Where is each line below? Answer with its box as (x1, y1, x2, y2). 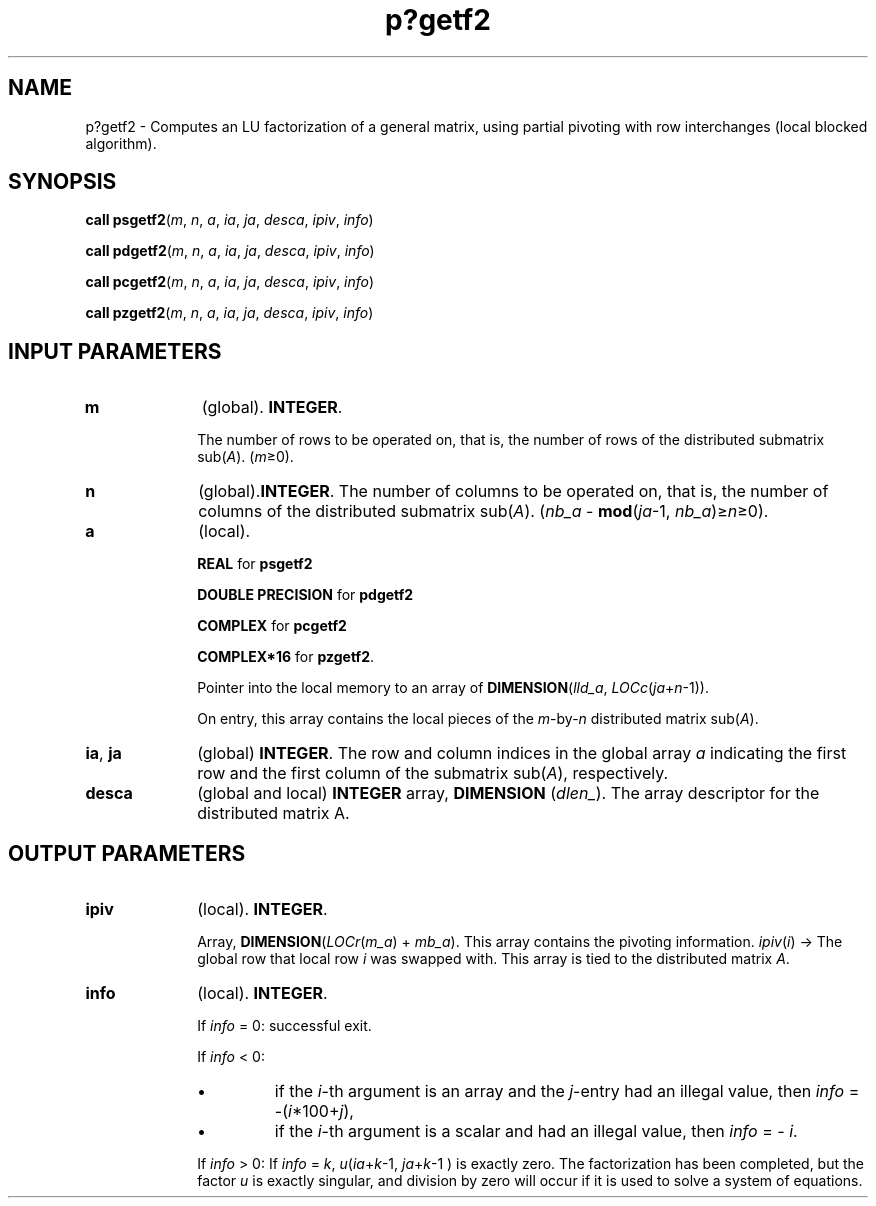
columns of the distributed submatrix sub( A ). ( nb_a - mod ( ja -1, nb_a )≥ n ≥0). (198, 501, 769, 522)
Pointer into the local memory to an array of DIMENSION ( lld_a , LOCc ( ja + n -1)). (197, 679, 709, 697)
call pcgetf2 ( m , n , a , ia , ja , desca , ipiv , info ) (85, 273, 375, 291)
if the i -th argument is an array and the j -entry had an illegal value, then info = (274, 1081, 860, 1102)
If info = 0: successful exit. (197, 1017, 372, 1035)
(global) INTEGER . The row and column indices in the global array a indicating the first (197, 743, 847, 764)
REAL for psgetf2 (197, 555, 313, 573)
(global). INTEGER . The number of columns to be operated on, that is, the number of (198, 481, 829, 502)
